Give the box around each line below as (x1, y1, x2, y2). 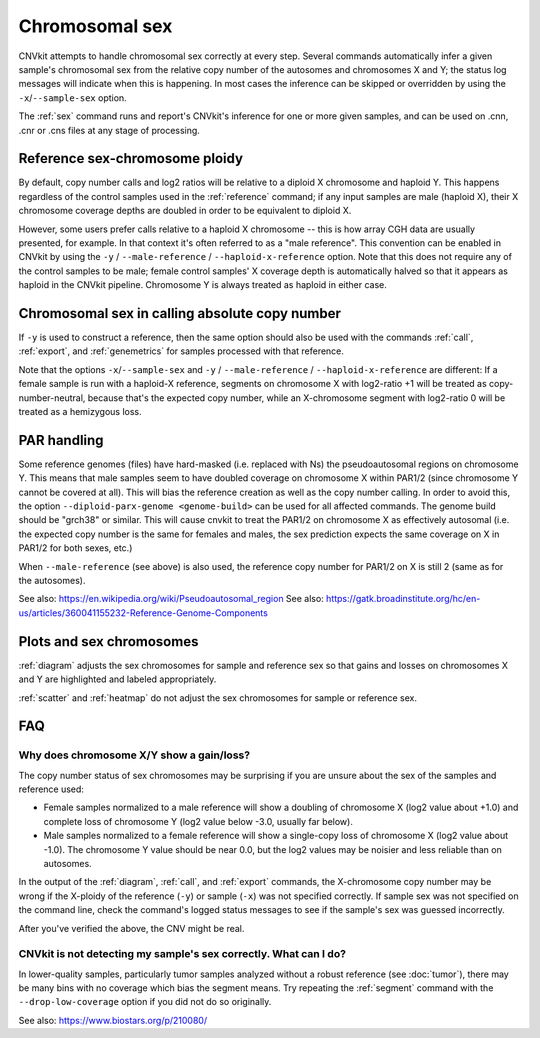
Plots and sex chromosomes (18, 633, 199, 650)
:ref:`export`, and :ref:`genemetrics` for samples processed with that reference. (18, 345, 345, 357)
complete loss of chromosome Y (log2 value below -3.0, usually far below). (43, 815, 354, 827)
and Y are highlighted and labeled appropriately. (18, 673, 217, 685)
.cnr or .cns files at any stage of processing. (18, 124, 200, 136)
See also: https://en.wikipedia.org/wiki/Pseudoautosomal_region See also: (18, 593, 324, 605)
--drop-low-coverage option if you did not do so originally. (18, 996, 272, 1008)
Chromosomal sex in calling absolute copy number (18, 305, 342, 322)
